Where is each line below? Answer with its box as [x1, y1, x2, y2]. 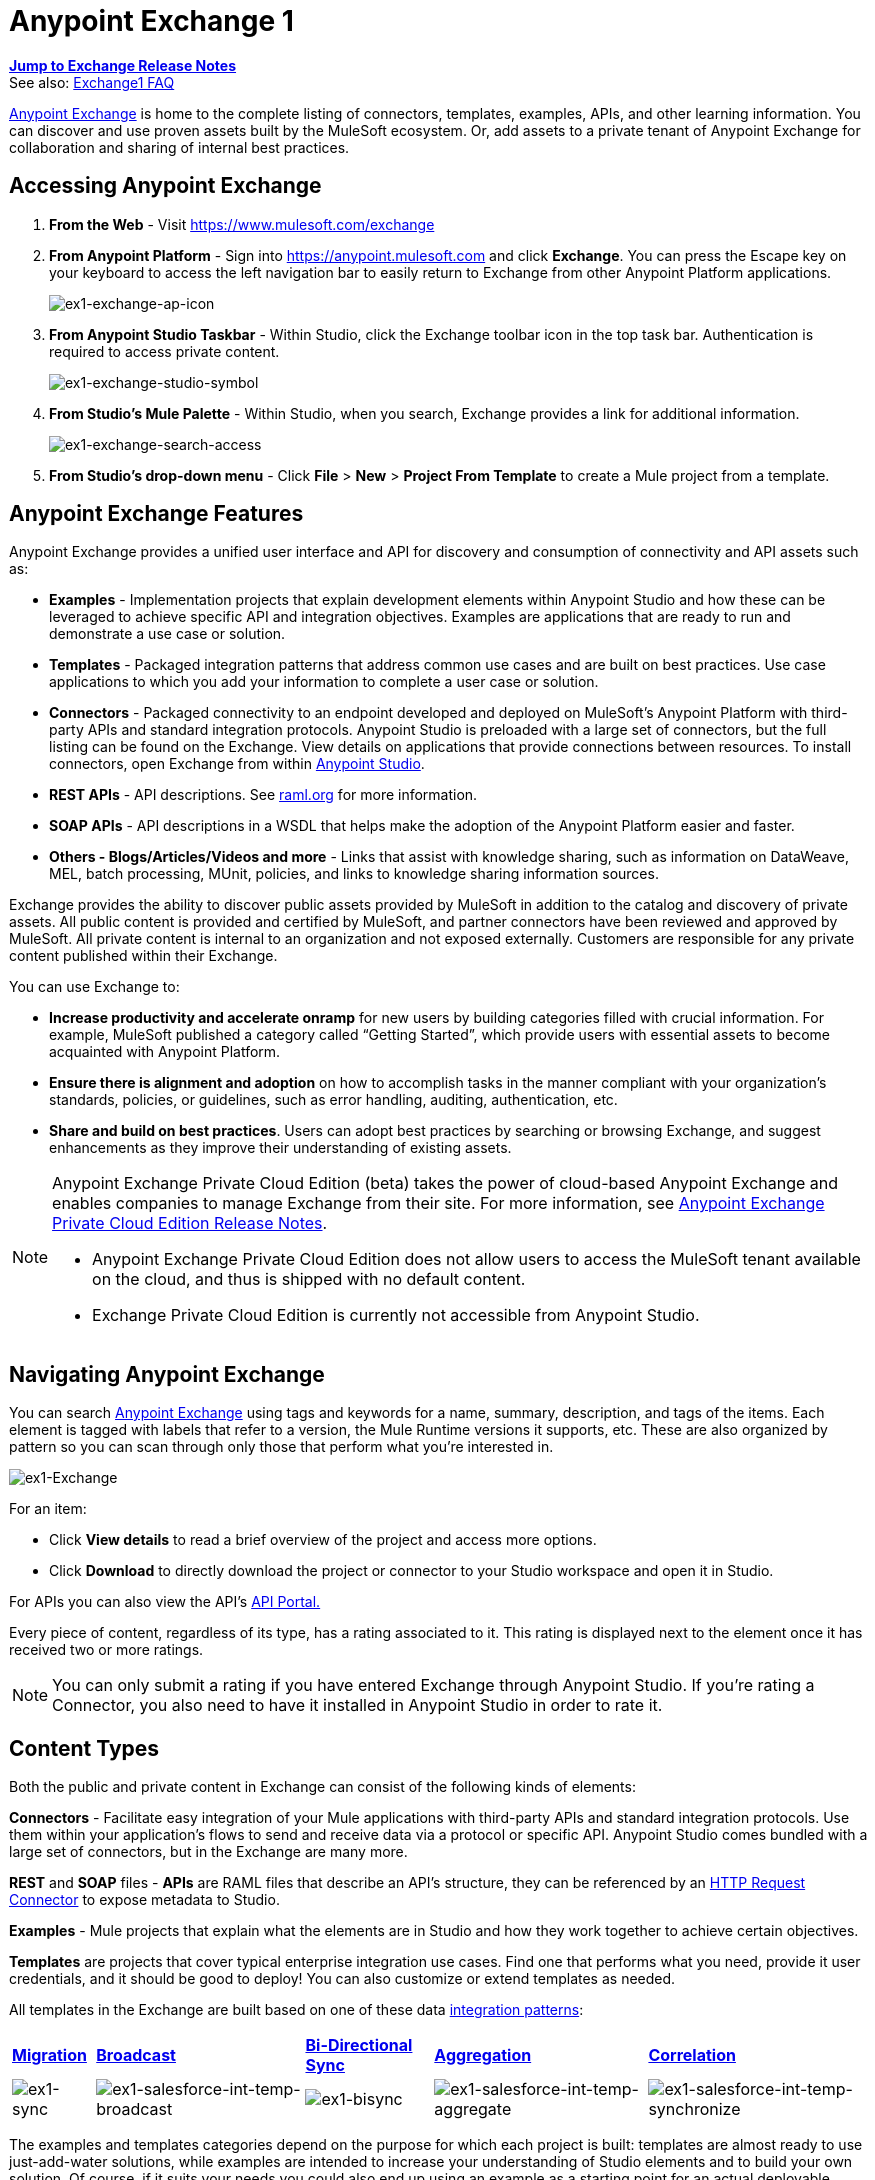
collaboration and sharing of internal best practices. [9, 138, 350, 156]
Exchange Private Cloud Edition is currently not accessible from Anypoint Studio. [92, 1305, 700, 1326]
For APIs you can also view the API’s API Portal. [9, 1593, 321, 1611]
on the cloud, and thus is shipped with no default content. [92, 1269, 526, 1290]
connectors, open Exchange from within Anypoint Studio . [49, 755, 425, 773]
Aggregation [434, 2045, 532, 2066]
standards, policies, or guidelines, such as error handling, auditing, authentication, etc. [49, 1091, 618, 1109]
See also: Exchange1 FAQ [9, 73, 175, 91]
